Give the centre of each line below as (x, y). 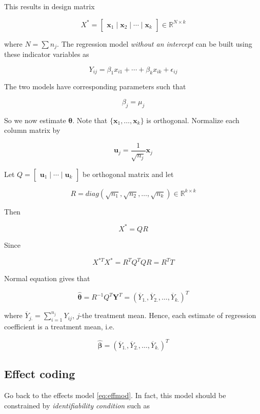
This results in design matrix (49, 6)
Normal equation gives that (47, 278)
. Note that (90, 120)
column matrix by (32, 130)
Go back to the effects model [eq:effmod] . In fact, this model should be (115, 395)
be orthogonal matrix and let (128, 174)
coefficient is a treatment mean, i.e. (59, 326)
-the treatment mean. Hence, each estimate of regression (168, 315)
